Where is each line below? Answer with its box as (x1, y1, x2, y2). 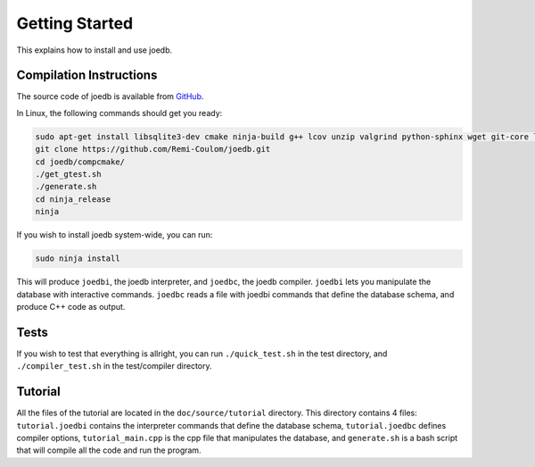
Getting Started (16, 13, 134, 33)
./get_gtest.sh (35, 170, 102, 179)
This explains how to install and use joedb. (16, 45, 173, 55)
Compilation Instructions (16, 68, 158, 83)
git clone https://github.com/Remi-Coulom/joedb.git (35, 144, 271, 154)
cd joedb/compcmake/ (35, 156, 125, 167)
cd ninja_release (35, 194, 111, 204)
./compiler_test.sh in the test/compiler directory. (16, 361, 212, 371)
